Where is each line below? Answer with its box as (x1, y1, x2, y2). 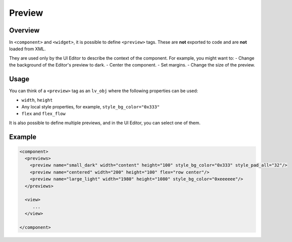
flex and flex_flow (21, 111, 66, 117)
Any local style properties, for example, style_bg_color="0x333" (21, 104, 160, 109)
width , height (21, 97, 53, 103)
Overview (9, 26, 40, 35)
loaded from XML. (9, 46, 46, 52)
